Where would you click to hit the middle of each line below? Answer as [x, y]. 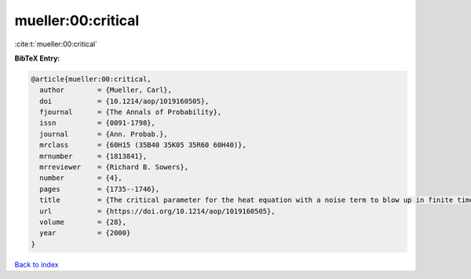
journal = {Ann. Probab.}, [104, 134]
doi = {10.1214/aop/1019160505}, [124, 101]
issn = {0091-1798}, [98, 123]
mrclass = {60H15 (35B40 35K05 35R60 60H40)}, [143, 145]
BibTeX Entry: [37, 58]
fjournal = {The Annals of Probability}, [131, 112]
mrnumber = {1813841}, [93, 156]
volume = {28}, [83, 222]
